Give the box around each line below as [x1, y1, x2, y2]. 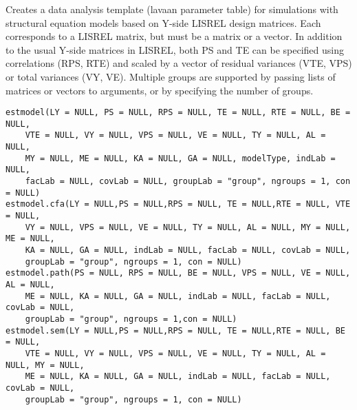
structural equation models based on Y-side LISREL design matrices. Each [6, 15, 321, 30]
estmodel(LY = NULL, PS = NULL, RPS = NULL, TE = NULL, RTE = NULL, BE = [6, 107, 351, 118]
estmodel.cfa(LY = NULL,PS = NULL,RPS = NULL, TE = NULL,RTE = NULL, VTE [6, 199, 351, 209]
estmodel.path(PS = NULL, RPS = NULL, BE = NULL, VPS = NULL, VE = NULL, [6, 268, 351, 278]
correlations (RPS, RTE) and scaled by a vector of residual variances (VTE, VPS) [6, 56, 352, 70]
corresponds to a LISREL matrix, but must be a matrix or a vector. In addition [6, 29, 343, 43]
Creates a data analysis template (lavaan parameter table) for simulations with [6, 2, 338, 16]
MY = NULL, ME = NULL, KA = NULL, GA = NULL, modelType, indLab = [25, 153, 336, 163]
